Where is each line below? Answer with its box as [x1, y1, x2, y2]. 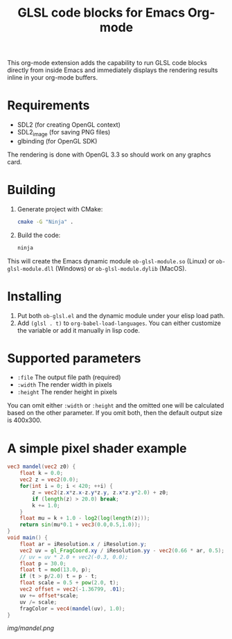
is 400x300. [7, 416, 42, 424]
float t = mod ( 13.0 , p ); [19, 566, 91, 573]
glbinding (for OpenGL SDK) [17, 137, 98, 145]
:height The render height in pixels [17, 388, 118, 396]
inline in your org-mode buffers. [7, 73, 98, 82]
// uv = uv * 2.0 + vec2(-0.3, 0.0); [19, 553, 129, 561]
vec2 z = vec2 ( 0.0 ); [19, 476, 79, 483]
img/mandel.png [7, 624, 54, 632]
